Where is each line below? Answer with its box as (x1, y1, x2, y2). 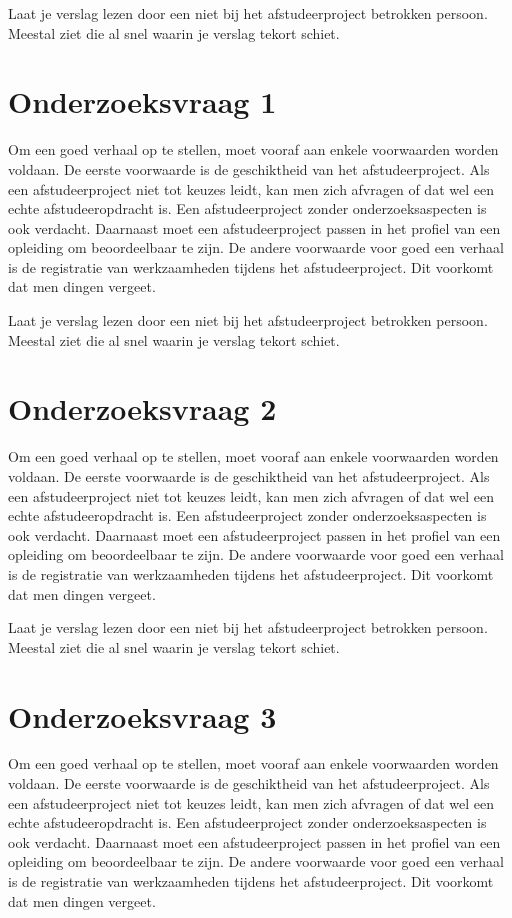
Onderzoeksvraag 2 (8, 388, 277, 429)
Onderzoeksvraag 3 (8, 695, 277, 736)
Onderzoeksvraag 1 (8, 81, 277, 122)
